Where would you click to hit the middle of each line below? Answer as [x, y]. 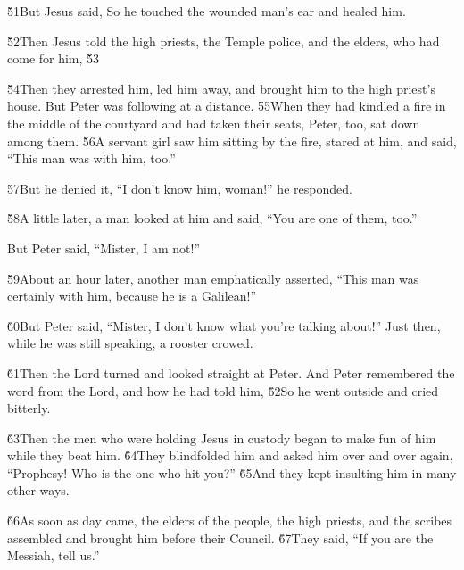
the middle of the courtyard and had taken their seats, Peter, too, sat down [214, 123]
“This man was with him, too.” [91, 158]
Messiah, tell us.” [54, 555]
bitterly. [29, 408]
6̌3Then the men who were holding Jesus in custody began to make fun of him [222, 438]
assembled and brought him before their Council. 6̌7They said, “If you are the [220, 537]
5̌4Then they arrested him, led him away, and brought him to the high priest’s [221, 88]
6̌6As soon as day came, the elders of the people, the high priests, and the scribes [230, 520]
